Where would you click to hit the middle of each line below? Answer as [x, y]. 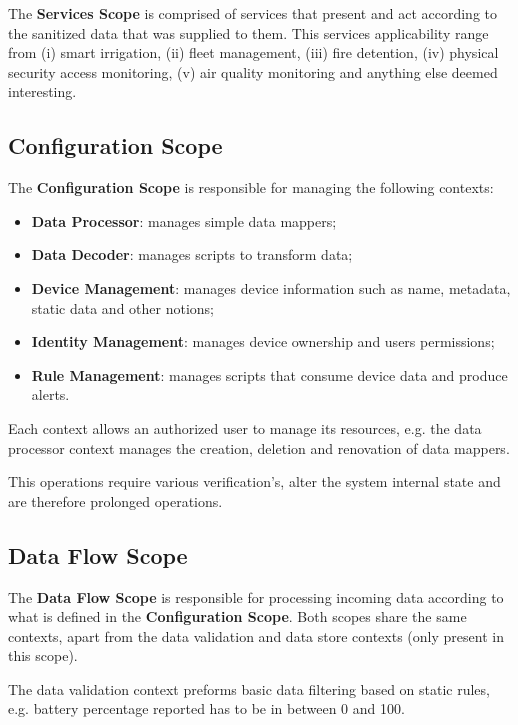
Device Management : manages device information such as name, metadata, [271, 287]
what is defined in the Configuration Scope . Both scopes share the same [237, 616]
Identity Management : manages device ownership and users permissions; [263, 341]
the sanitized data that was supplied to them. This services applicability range [248, 32]
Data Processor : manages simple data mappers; [184, 220]
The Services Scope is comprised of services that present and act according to [253, 13]
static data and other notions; [123, 307]
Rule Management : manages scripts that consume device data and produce [269, 374]
